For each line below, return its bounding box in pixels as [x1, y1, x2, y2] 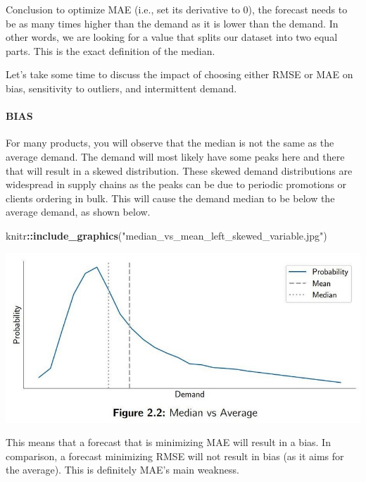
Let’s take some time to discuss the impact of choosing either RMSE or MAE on [6, 67, 353, 82]
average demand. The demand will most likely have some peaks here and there [6, 149, 345, 163]
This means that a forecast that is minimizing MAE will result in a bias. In [6, 435, 331, 450]
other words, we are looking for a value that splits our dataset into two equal [6, 30, 338, 44]
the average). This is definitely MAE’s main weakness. [6, 462, 239, 477]
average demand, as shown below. [6, 204, 151, 219]
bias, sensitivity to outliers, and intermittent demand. [6, 80, 237, 95]
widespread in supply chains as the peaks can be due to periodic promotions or [6, 177, 347, 192]
